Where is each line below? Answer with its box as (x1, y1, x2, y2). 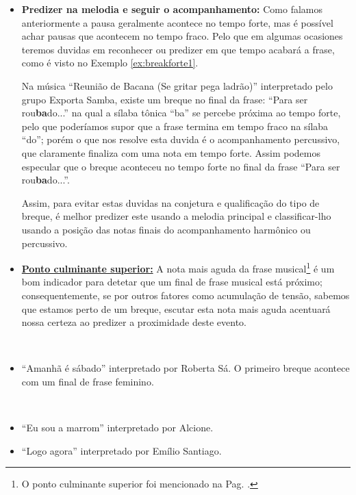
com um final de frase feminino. (21, 374, 154, 388)
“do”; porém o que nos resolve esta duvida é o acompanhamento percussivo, (21, 132, 340, 147)
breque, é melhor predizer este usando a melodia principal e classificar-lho (21, 209, 331, 223)
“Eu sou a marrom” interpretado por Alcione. (21, 420, 214, 435)
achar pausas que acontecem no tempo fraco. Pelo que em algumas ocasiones (21, 29, 343, 43)
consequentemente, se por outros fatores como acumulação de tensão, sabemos (21, 288, 350, 302)
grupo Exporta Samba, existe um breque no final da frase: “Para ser (21, 92, 308, 106)
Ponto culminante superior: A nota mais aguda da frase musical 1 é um (21, 259, 335, 275)
